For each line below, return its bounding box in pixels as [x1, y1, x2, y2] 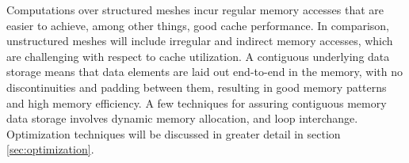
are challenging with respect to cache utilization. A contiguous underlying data [6, 47, 390, 64]
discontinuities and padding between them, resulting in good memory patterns [6, 78, 387, 95]
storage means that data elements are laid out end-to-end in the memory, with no [6, 63, 403, 80]
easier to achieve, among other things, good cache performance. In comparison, [6, 17, 390, 33]
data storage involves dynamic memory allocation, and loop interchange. [6, 110, 358, 127]
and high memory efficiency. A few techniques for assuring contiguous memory [6, 94, 387, 111]
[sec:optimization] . [6, 141, 94, 157]
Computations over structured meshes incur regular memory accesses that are [6, 2, 384, 17]
